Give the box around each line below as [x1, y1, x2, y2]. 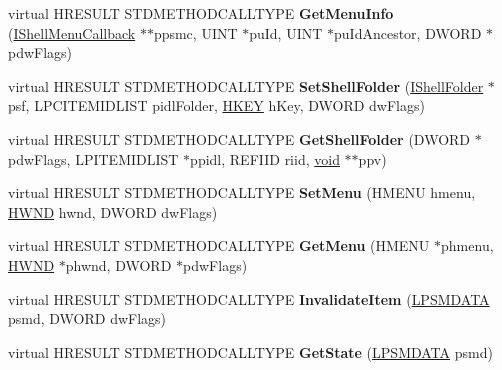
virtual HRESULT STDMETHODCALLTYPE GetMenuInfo [8, 3, 394, 23]
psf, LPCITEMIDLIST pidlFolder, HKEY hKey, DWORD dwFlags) [8, 95, 425, 116]
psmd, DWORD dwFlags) [8, 308, 167, 329]
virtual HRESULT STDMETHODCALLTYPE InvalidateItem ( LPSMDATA [8, 288, 490, 309]
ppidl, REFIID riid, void [190, 148, 340, 169]
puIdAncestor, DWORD [334, 22, 482, 43]
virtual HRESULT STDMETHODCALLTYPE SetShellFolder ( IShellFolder [8, 75, 484, 96]
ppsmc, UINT [153, 22, 238, 43]
